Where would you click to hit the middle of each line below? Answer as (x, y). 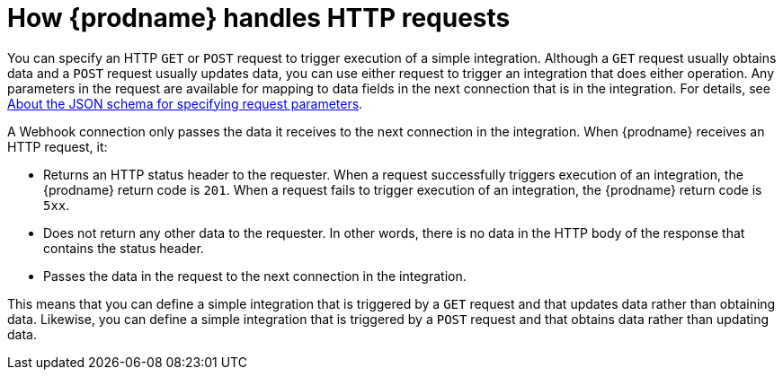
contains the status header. (124, 248)
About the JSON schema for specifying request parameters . (185, 103)
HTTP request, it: (58, 146)
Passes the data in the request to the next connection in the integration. (255, 276)
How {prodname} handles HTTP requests (259, 18)
